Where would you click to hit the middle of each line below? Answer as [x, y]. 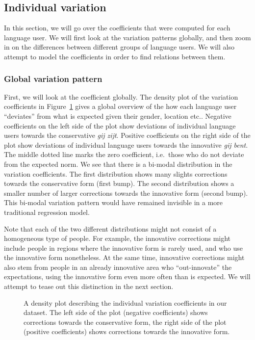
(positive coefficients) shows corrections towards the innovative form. [127, 331]
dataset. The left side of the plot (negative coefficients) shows [116, 312]
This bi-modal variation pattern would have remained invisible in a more [113, 202]
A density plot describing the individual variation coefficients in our [125, 302]
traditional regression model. [47, 212]
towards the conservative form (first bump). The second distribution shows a [119, 183]
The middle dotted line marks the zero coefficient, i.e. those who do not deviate [124, 154]
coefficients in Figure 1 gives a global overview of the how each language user [120, 106]
